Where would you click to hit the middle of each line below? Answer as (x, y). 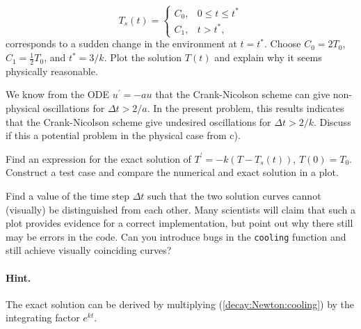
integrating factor (43, 318)
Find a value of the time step (67, 196)
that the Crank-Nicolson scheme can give (243, 94)
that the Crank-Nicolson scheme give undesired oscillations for (138, 121)
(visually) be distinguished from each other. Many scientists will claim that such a (181, 209)
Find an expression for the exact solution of (98, 158)
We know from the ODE (57, 94)
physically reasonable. (52, 71)
